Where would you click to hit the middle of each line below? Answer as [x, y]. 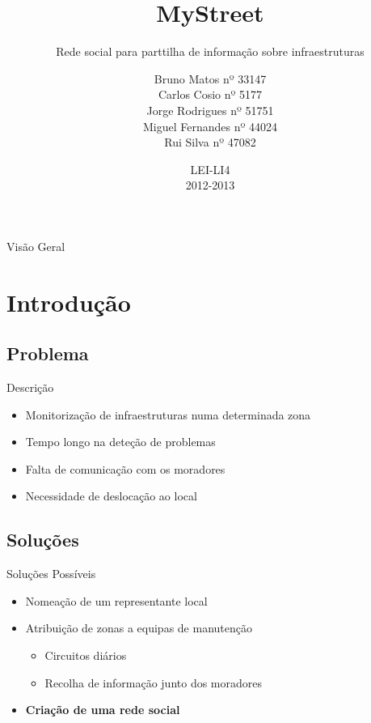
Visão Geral [36, 246]
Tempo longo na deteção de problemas [120, 442]
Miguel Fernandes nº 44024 [210, 126]
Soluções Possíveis [51, 574]
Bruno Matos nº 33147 [210, 78]
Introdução [69, 302]
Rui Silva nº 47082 [210, 142]
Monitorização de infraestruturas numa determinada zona [168, 414]
